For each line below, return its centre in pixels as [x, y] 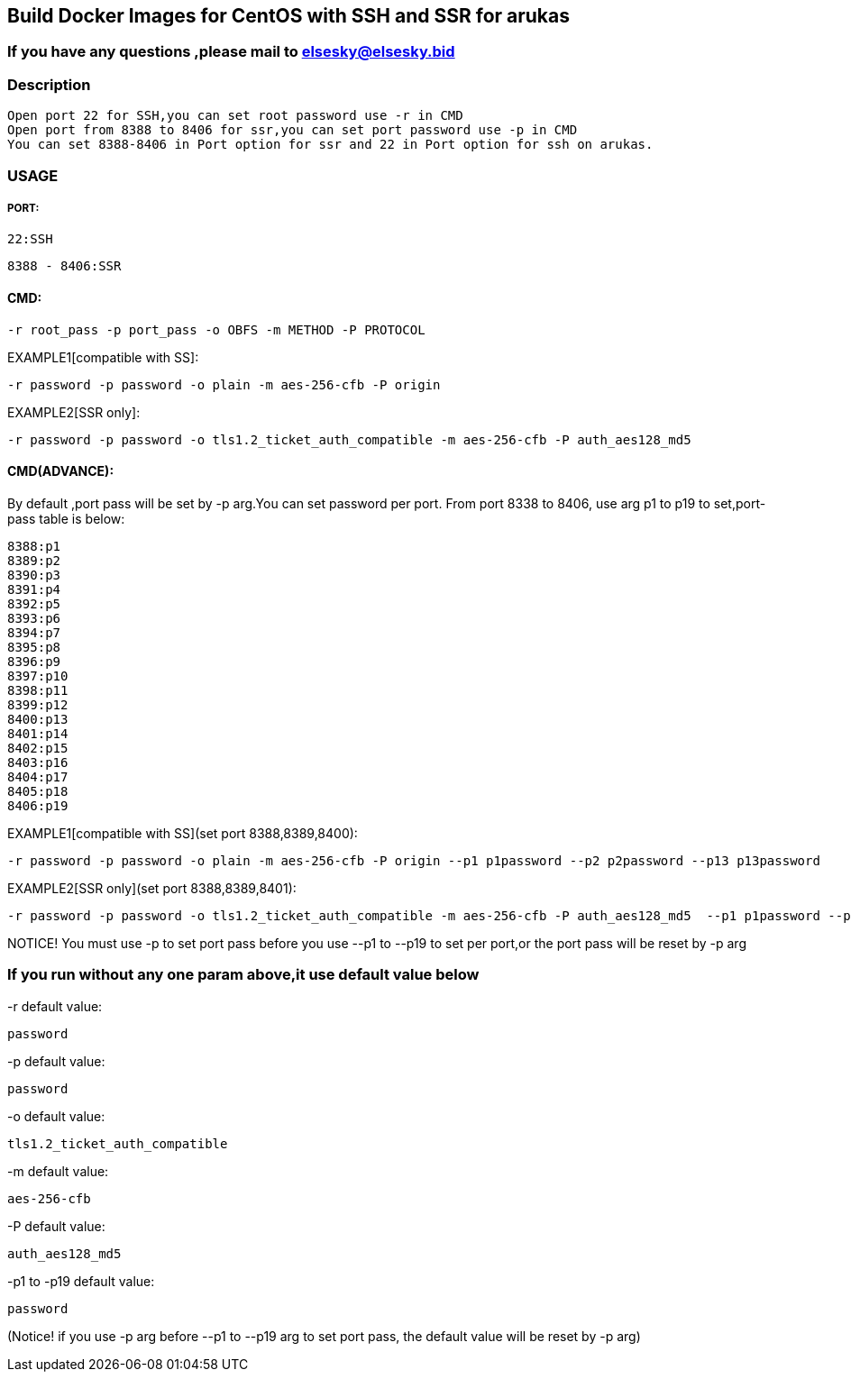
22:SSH [30, 239]
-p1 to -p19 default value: [81, 1281]
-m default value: [58, 1171]
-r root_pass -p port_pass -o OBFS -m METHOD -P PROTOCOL [216, 329]
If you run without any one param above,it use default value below [243, 975]
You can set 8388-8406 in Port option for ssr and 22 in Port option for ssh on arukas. [330, 145]
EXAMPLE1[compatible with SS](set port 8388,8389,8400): [183, 833]
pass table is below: [66, 518]
